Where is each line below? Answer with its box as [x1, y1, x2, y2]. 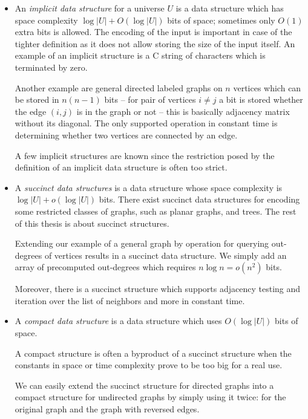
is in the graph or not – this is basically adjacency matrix [76, 105, 290, 117]
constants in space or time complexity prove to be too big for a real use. [15, 359, 283, 371]
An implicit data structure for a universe [15, 2, 165, 14]
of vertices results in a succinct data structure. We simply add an [44, 248, 287, 261]
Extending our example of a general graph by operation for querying [15, 237, 269, 250]
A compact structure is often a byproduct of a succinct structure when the [15, 346, 292, 359]
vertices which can [233, 81, 301, 94]
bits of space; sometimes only [167, 13, 275, 26]
